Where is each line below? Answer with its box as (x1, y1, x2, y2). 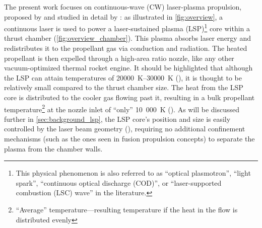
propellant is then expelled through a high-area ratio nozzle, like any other (4, 52, 234, 63)
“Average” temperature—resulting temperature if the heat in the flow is (16, 204, 238, 214)
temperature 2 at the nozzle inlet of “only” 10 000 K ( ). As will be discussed (4, 102, 240, 114)
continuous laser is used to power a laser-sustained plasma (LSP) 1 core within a (4, 22, 250, 33)
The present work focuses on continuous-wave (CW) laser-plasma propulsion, (4, 2, 242, 12)
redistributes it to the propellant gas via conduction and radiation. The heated (4, 43, 247, 53)
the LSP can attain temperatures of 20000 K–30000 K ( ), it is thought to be (4, 72, 242, 83)
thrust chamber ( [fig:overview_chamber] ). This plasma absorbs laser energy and (4, 33, 251, 43)
